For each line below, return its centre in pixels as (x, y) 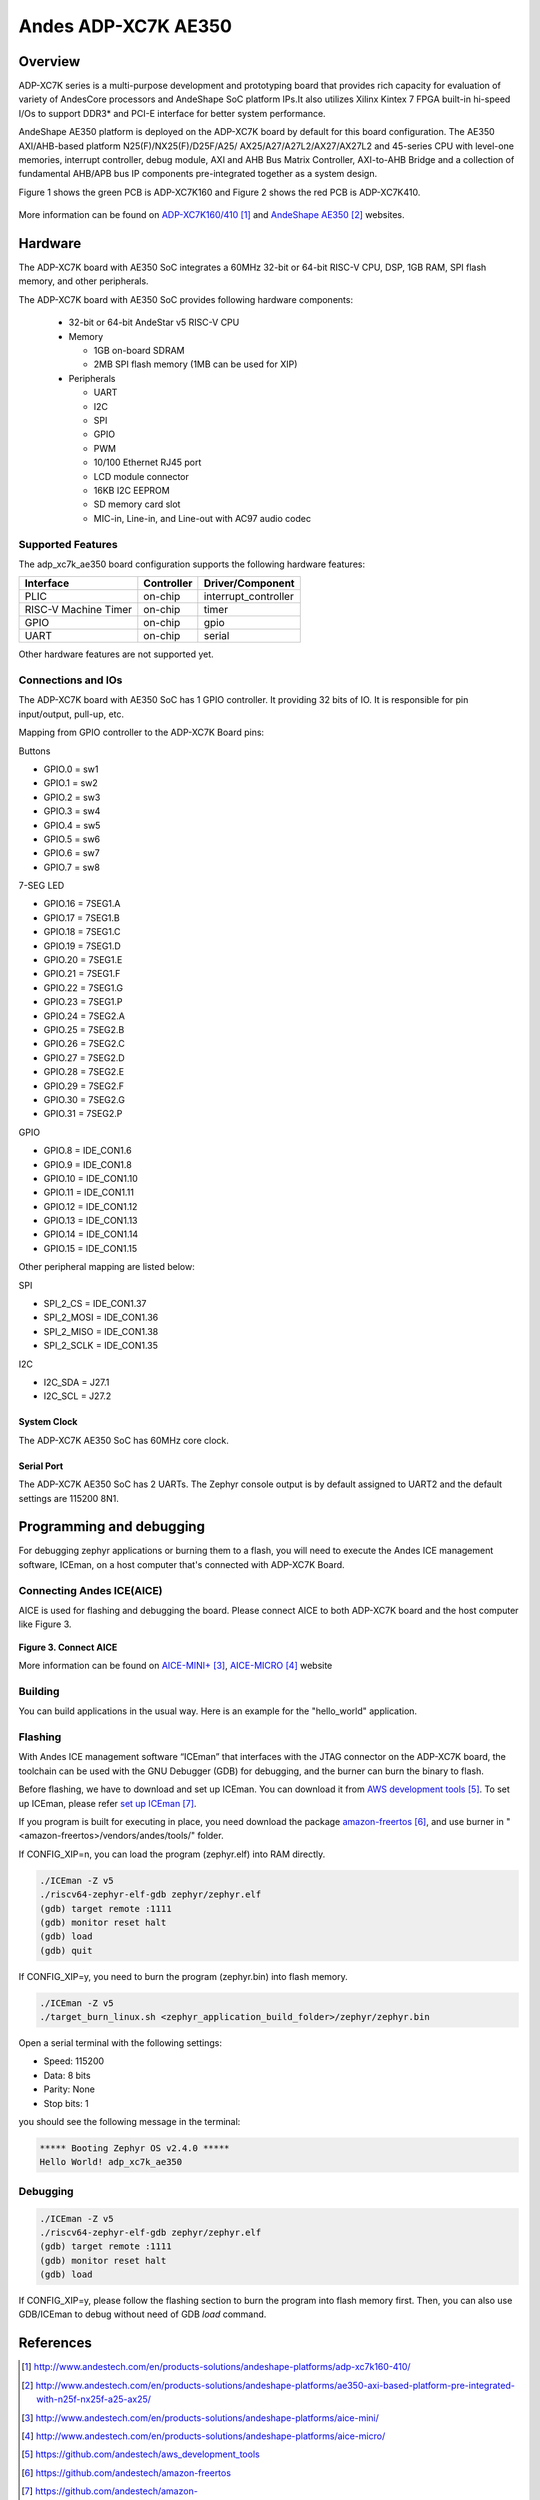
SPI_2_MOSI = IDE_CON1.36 (101, 1317)
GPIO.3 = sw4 (72, 811)
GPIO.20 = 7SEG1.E (83, 960)
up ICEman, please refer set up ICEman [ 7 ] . (107, 1803)
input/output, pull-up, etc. (71, 714)
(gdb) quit (66, 1950)
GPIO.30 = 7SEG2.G (84, 1099)
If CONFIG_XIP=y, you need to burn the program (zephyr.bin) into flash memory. (183, 1976)
